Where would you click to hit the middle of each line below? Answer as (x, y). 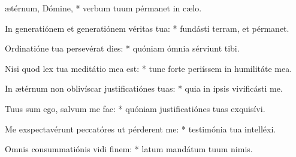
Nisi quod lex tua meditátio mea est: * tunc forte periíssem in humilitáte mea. (149, 68)
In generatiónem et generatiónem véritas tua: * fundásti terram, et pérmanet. (147, 28)
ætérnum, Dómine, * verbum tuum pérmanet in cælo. (103, 8)
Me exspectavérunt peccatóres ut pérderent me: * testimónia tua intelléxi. (141, 129)
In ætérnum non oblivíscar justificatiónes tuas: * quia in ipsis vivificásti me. (144, 88)
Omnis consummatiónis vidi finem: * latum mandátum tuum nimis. (129, 149)
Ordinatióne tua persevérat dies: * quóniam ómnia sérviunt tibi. (122, 48)
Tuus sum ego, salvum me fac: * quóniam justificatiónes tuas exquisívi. (135, 108)
